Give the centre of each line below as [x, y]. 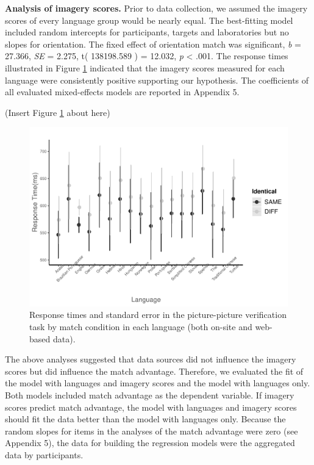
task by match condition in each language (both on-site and [141, 327]
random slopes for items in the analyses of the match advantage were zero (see [152, 431]
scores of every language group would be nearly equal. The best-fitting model [149, 20]
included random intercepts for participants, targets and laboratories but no [147, 32]
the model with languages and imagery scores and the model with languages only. [158, 383]
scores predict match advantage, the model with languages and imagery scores [151, 407]
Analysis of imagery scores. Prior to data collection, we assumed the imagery [156, 8]
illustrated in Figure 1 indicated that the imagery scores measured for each [145, 67]
